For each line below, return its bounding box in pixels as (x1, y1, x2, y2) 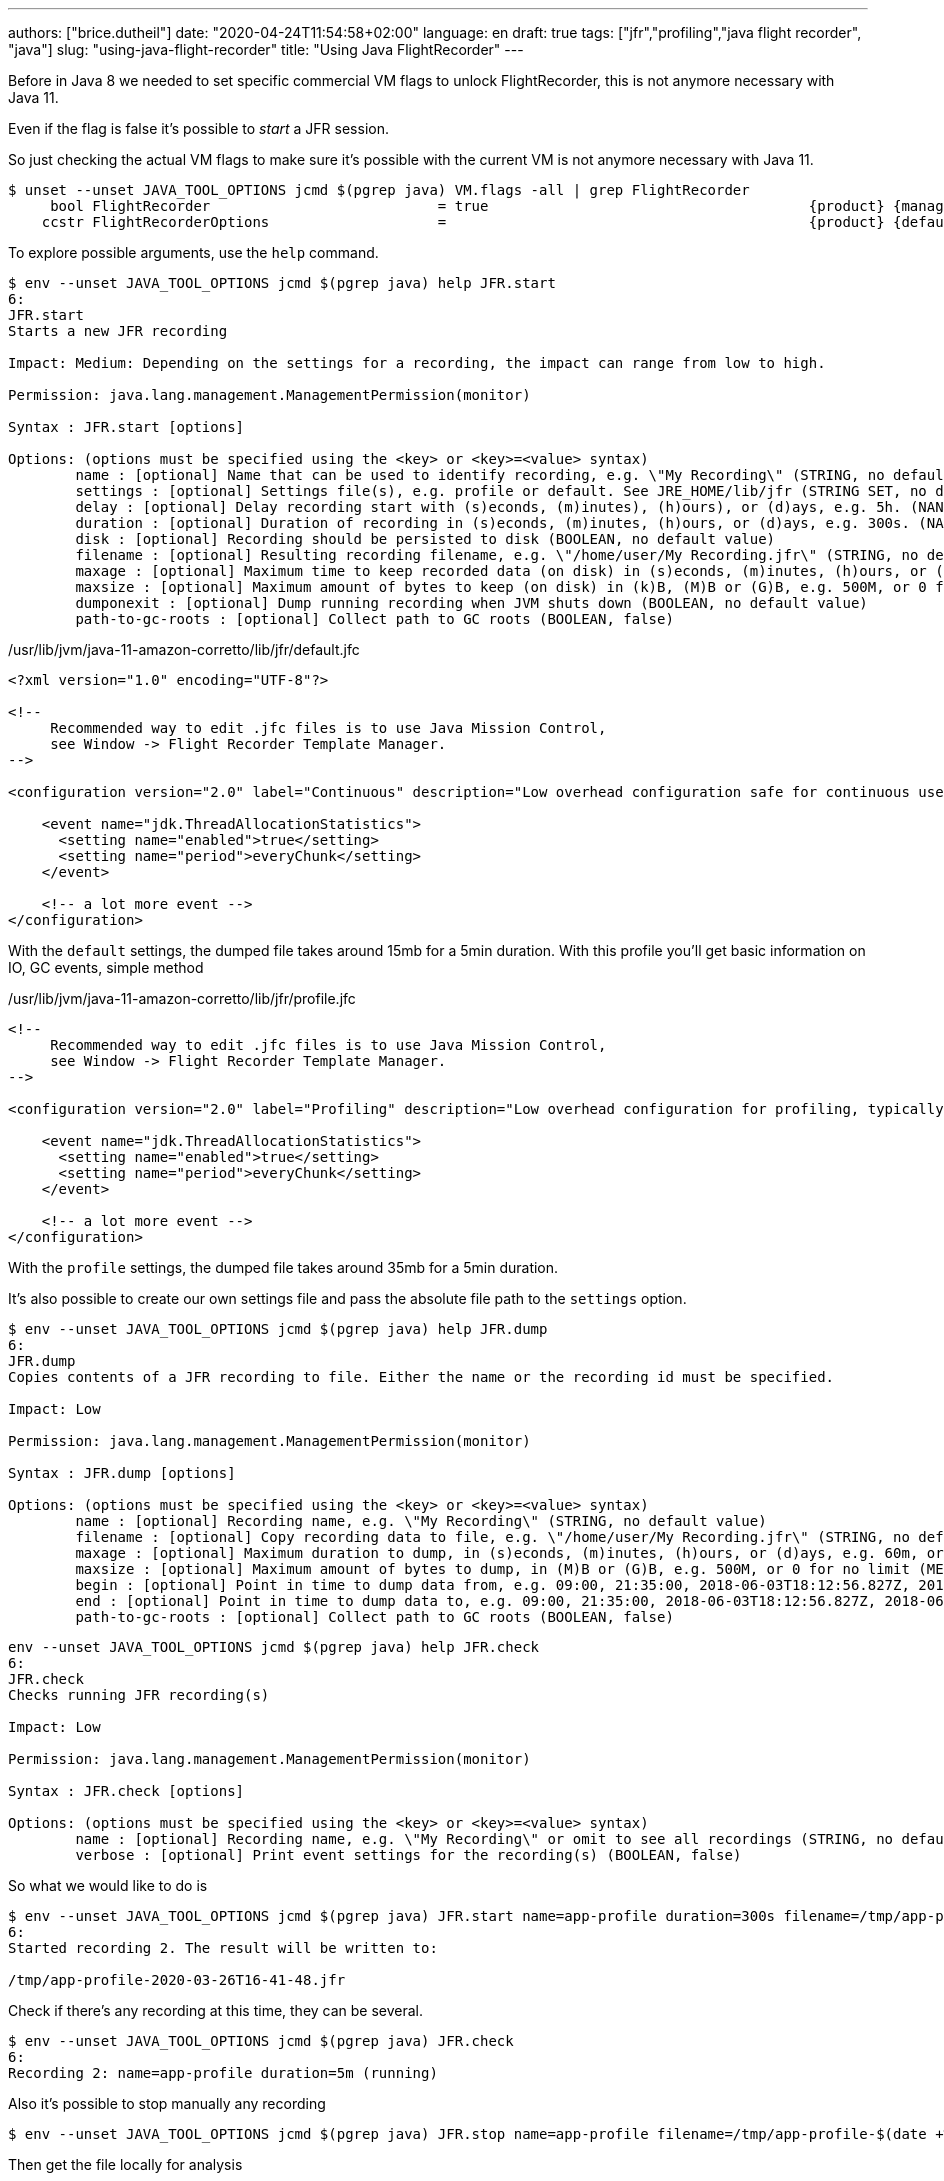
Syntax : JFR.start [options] (8, 419, 245, 435)
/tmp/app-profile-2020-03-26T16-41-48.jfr (8, 1972, 346, 1988)
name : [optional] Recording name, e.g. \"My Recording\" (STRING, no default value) (75, 1513, 767, 1529)
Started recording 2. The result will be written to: (8, 1940, 438, 1956)
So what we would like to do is (8, 1877, 208, 1894)
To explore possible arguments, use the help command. (8, 244, 379, 261)
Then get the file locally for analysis (8, 2156, 243, 2173)
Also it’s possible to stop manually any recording (8, 2095, 326, 2112)
